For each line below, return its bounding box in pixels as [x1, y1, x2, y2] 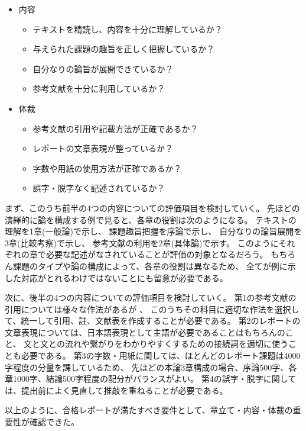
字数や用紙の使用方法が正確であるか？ [32, 162, 182, 174]
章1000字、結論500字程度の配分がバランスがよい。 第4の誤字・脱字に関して [5, 372, 297, 385]
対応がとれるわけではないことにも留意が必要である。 [21, 271, 228, 284]
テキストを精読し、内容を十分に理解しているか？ [32, 22, 223, 35]
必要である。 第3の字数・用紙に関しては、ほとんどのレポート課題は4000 [21, 349, 301, 362]
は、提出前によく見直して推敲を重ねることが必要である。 [5, 384, 228, 396]
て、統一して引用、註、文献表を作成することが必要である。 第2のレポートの [5, 314, 301, 327]
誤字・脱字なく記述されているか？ [32, 182, 165, 194]
